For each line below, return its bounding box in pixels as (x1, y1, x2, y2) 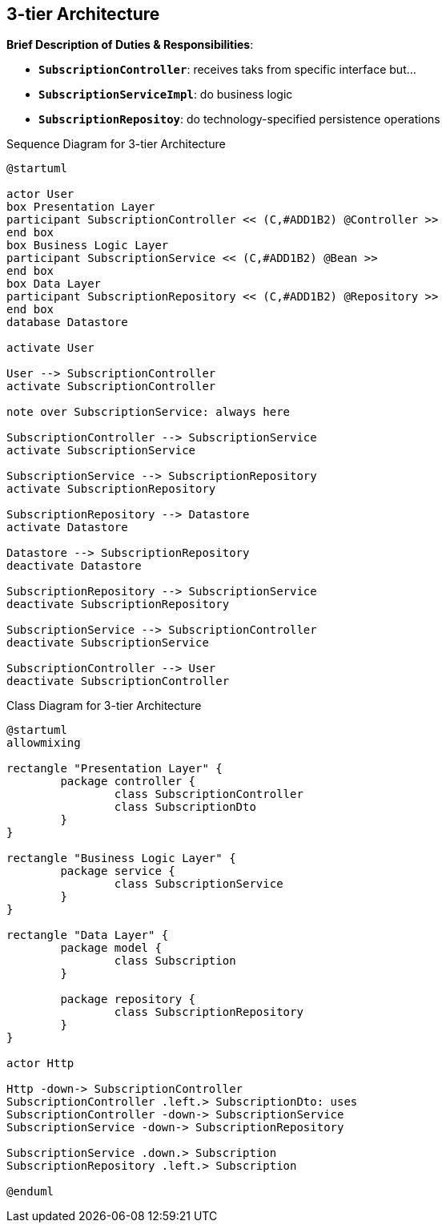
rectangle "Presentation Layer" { (6, 762, 223, 776)
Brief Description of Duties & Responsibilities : (6, 38, 254, 52)
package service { (60, 864, 175, 878)
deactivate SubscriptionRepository (6, 598, 230, 611)
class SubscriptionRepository (114, 1005, 303, 1019)
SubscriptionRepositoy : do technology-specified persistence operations (38, 112, 440, 127)
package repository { (60, 993, 196, 1006)
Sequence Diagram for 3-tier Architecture (6, 137, 226, 151)
